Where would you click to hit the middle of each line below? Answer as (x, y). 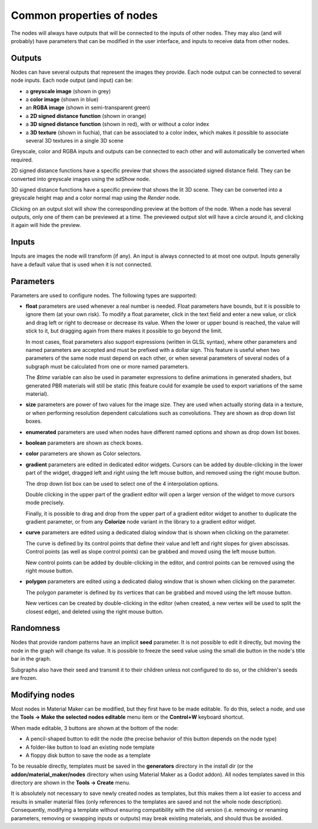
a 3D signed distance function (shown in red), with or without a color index (117, 124)
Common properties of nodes (85, 15)
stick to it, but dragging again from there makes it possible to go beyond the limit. (124, 331)
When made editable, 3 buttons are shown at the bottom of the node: (95, 728)
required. (22, 160)
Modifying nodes (43, 695)
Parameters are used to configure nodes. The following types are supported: (104, 295)
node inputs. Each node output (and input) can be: (72, 80)
